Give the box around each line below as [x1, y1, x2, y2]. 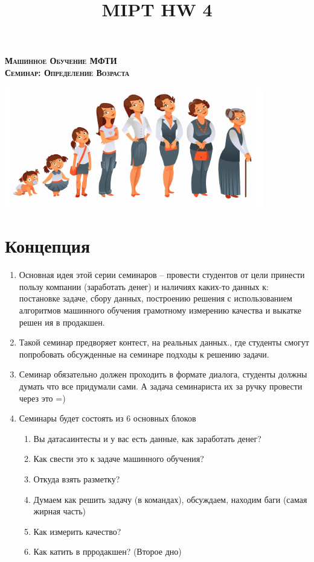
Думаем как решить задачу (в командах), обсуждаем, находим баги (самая [33, 493, 307, 505]
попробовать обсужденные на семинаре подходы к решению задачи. [19, 347, 269, 360]
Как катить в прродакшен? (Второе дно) [33, 545, 182, 558]
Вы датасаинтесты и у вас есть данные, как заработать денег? [33, 432, 261, 444]
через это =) [19, 391, 66, 404]
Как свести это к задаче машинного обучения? [33, 452, 204, 465]
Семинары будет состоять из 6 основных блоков [19, 412, 196, 425]
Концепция [5, 233, 91, 258]
